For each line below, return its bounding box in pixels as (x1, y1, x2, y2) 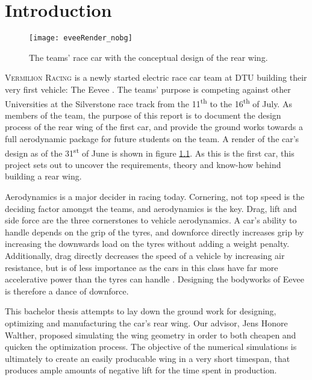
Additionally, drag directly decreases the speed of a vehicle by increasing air (5, 249, 285, 261)
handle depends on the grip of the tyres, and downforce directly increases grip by (5, 225, 304, 238)
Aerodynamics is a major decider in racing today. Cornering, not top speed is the (5, 190, 305, 203)
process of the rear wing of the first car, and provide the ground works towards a (5, 120, 304, 133)
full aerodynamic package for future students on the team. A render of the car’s (5, 132, 299, 145)
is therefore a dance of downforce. (5, 284, 129, 297)
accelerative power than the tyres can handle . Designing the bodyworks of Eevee (5, 273, 304, 285)
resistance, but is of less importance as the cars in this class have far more (5, 261, 278, 273)
